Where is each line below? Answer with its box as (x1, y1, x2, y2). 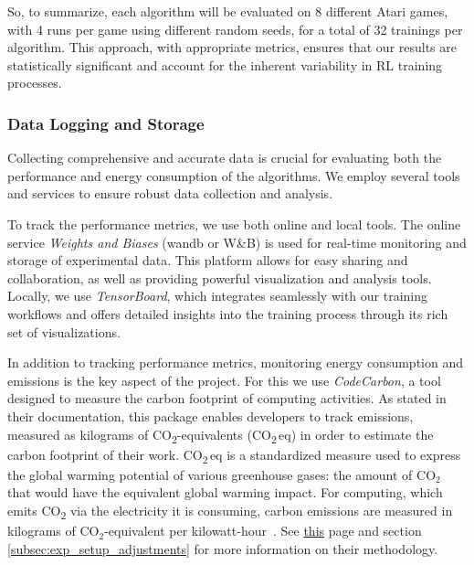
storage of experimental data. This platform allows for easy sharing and (7, 251, 408, 270)
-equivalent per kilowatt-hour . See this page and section (104, 521, 422, 540)
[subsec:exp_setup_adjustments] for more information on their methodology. (7, 538, 438, 558)
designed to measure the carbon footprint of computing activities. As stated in (7, 389, 447, 408)
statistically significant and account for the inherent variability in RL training (7, 55, 443, 74)
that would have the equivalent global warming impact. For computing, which (7, 483, 443, 502)
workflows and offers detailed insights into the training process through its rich (7, 304, 448, 323)
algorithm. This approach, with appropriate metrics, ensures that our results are (7, 37, 457, 57)
